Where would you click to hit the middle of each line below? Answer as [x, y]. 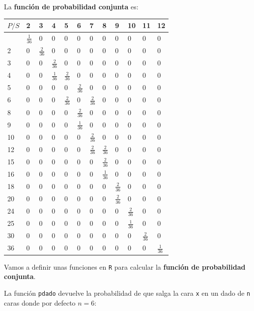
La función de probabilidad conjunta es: [71, 6]
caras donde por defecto [40, 302]
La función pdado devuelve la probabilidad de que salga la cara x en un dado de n [127, 293]
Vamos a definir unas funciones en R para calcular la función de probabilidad [125, 266]
